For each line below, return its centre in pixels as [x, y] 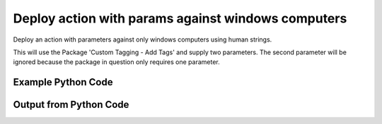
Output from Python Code [71, 105]
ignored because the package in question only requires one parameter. [117, 62]
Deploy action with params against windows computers [180, 18]
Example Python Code [63, 82]
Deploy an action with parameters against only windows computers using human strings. [143, 39]
